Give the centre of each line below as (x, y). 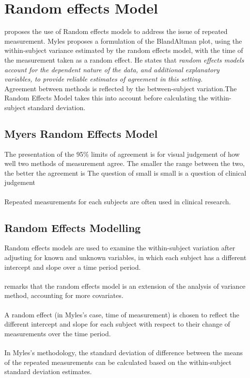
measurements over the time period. (58, 333)
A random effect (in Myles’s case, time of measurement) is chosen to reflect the (122, 314)
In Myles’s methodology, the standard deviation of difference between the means (124, 352)
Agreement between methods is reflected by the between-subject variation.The (121, 88)
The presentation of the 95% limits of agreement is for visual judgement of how (122, 154)
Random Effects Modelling (73, 227)
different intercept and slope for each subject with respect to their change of (117, 324)
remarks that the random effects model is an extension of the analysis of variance (125, 286)
